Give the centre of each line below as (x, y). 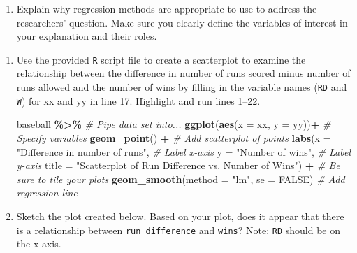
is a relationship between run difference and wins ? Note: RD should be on (178, 230)
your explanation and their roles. (87, 36)
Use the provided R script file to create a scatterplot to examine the (161, 59)
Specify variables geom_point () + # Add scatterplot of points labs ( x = (174, 137)
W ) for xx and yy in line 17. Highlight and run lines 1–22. (138, 100)
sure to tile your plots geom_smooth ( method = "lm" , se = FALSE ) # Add (181, 179)
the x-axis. (39, 244)
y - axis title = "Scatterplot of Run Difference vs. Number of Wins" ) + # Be (178, 165)
